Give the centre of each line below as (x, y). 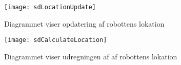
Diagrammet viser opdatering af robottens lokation (84, 23)
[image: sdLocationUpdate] (50, 7)
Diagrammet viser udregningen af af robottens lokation (91, 56)
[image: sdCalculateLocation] (56, 40)
